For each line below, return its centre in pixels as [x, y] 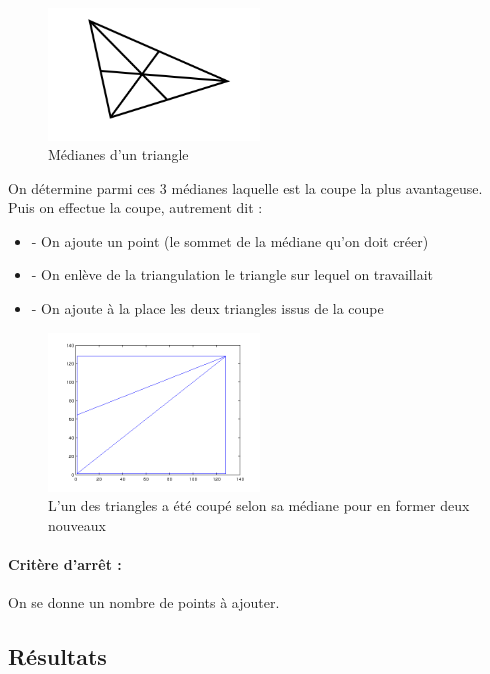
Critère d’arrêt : [65, 564]
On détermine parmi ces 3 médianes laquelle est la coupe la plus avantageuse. [245, 187]
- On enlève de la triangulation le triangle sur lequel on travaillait [232, 274]
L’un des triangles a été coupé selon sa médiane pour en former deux [259, 505]
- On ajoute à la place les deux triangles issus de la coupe [207, 308]
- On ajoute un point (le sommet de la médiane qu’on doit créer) [230, 240]
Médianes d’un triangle [118, 154]
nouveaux [77, 524]
